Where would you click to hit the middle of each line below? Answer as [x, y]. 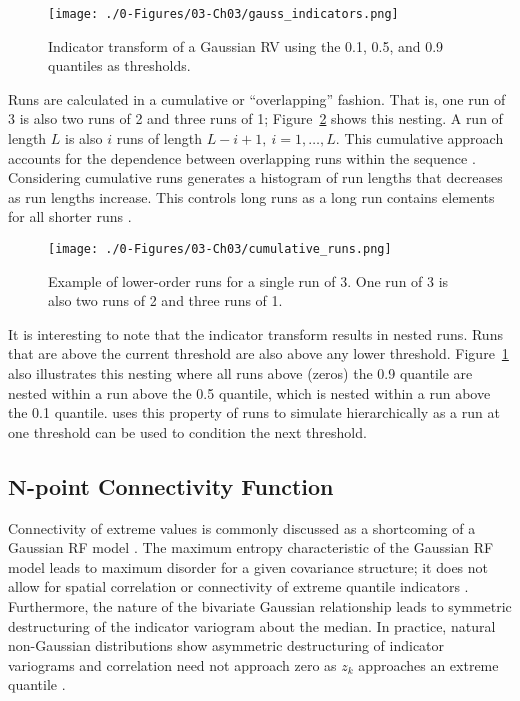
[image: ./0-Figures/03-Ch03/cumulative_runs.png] [220, 249]
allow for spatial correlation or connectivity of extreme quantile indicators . [238, 586]
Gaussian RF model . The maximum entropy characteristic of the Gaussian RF [251, 547]
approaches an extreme [428, 664]
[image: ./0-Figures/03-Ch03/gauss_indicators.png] [223, 14]
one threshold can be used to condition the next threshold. [187, 431]
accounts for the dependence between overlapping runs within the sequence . [242, 157]
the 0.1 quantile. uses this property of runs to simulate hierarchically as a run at [254, 412]
